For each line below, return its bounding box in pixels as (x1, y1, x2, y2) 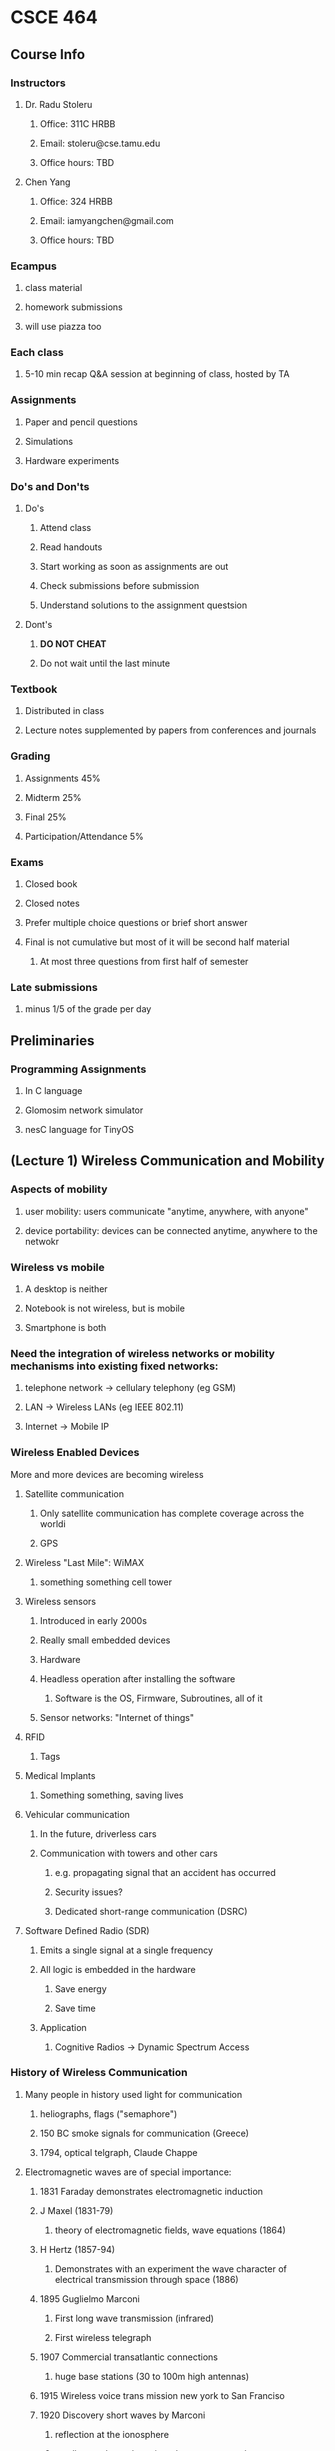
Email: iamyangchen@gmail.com (39, 214, 175, 226)
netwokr (24, 1235, 60, 1247)
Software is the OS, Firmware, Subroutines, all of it (54, 1692, 263, 1704)
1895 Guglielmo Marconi (39, 2292, 140, 2305)
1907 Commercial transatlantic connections (39, 2351, 218, 2363)
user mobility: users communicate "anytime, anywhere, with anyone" (24, 1205, 309, 1217)
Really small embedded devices (39, 1634, 171, 1646)
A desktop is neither (24, 1282, 108, 1295)
